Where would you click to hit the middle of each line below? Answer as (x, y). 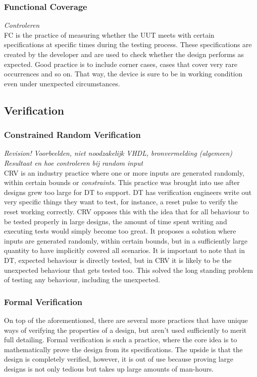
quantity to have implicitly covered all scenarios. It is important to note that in (125, 250)
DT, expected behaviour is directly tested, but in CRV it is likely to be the (118, 260)
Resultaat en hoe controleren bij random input (74, 162)
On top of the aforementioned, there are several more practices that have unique (126, 320)
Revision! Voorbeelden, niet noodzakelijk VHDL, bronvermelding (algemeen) (118, 153)
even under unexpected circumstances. (62, 83)
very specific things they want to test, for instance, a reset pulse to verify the (121, 202)
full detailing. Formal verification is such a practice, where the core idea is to (121, 340)
